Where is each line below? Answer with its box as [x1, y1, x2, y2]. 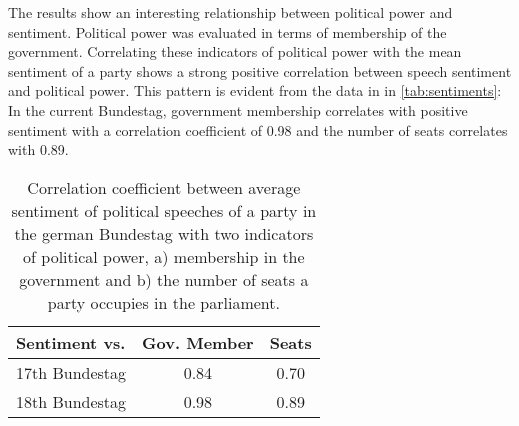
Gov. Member [142, 330, 254, 354]
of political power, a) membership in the [23, 244, 305, 268]
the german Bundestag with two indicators [14, 221, 314, 245]
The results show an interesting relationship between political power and [8, 2, 453, 22]
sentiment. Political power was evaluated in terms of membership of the [8, 21, 447, 42]
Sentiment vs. [16, 330, 126, 354]
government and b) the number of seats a [19, 267, 309, 291]
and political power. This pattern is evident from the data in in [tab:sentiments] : [8, 80, 502, 101]
